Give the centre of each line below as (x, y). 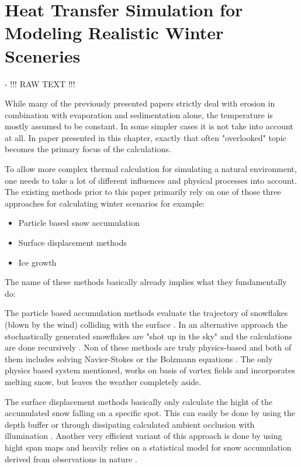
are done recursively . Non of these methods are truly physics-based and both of (148, 347)
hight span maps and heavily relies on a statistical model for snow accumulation (148, 447)
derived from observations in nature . (71, 459)
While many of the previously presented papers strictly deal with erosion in (140, 103)
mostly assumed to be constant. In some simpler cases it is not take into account (149, 126)
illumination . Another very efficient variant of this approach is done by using (143, 436)
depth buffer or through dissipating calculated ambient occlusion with (130, 424)
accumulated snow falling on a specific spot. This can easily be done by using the (150, 413)
